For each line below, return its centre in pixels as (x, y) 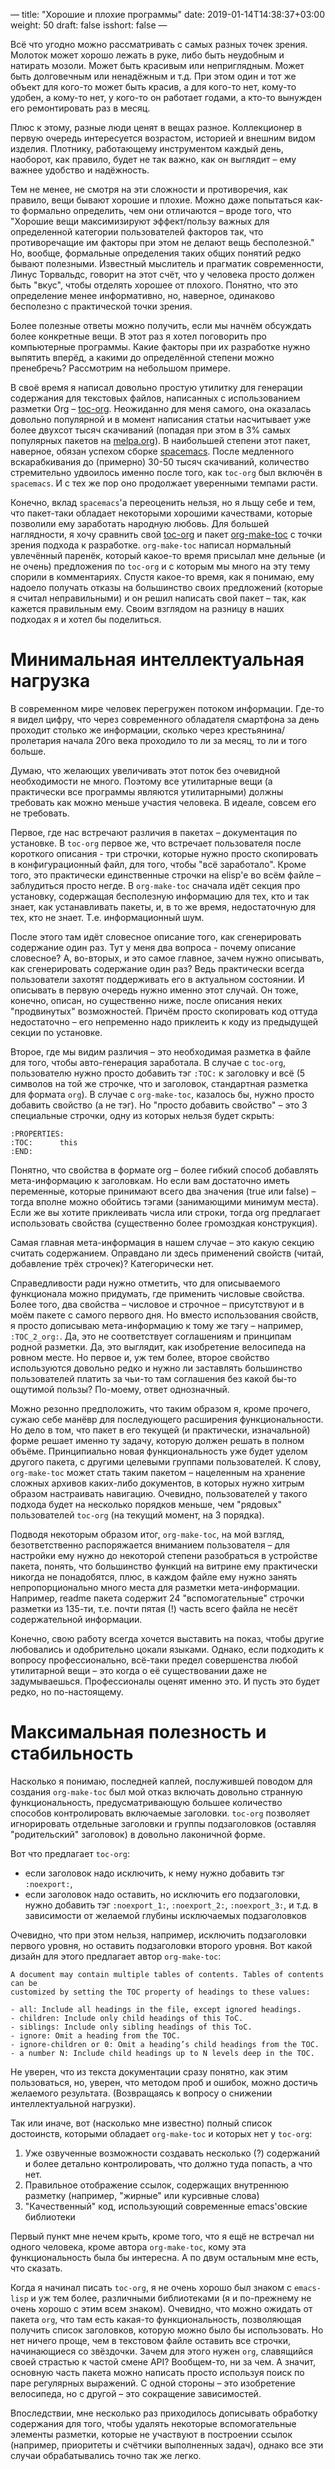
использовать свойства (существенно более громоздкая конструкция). (164, 1223)
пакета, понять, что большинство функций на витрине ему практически (164, 1566)
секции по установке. (56, 1032)
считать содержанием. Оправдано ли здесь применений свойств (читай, (167, 1253)
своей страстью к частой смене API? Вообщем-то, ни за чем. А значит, (163, 2361)
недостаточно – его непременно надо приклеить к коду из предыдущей (164, 1021)
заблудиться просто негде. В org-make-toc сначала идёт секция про (155, 885)
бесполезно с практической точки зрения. (101, 306)
